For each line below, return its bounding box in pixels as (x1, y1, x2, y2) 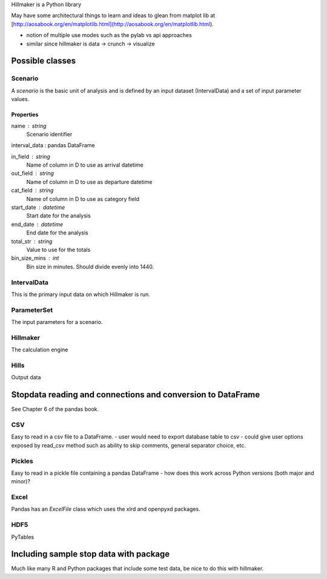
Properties (11, 111, 39, 118)
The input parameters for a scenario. (11, 319, 103, 326)
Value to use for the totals (26, 246, 91, 253)
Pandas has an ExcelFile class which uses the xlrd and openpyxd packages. (11, 506, 200, 513)
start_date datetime (11, 203, 65, 211)
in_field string (11, 153, 51, 160)
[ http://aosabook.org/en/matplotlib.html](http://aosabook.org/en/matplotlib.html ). (11, 20, 214, 27)
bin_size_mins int (11, 254, 59, 262)
